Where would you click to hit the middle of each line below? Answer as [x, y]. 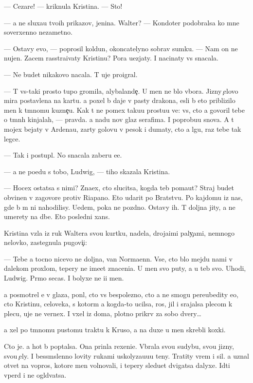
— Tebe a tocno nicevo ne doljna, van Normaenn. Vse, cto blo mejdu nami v [118, 258]
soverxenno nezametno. [38, 32]
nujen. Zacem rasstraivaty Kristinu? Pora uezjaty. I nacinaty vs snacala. [111, 58]
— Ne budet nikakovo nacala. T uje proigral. [71, 74]
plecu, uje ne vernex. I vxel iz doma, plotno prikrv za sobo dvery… [103, 313]
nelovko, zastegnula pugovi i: [45, 242]
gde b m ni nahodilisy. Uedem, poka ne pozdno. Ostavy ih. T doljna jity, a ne [120, 207]
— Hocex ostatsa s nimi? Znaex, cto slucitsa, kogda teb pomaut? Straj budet [119, 188]
